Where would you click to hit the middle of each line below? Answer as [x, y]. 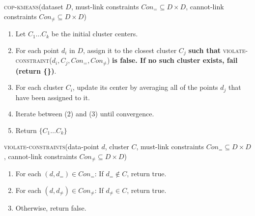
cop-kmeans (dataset [34, 6]
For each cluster [39, 87]
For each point [37, 50]
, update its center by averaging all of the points [145, 87]
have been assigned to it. [53, 97]
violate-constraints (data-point [52, 147]
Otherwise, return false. [51, 208]
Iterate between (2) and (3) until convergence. [85, 114]
